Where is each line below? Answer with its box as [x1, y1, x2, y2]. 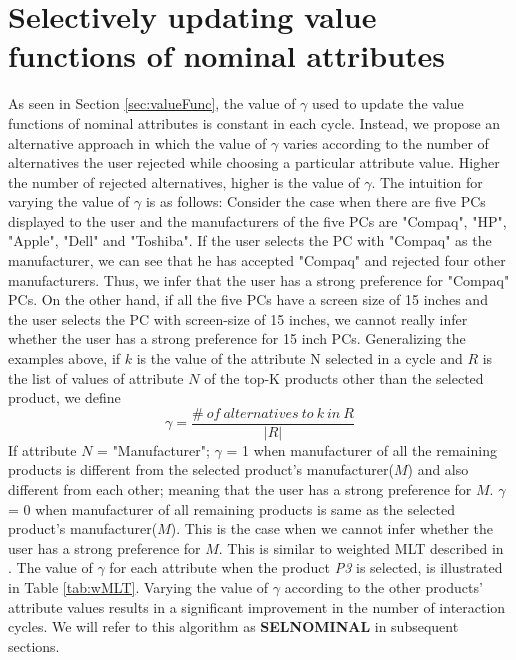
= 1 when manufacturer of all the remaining [226, 439, 497, 460]
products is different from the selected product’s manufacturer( [8, 459, 394, 480]
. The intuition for [371, 171, 483, 192]
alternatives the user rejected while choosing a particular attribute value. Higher [8, 152, 500, 173]
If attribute [8, 439, 77, 460]
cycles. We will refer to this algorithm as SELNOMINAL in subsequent [8, 616, 459, 637]
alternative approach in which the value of [8, 132, 267, 153]
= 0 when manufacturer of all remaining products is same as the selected [8, 498, 455, 519]
